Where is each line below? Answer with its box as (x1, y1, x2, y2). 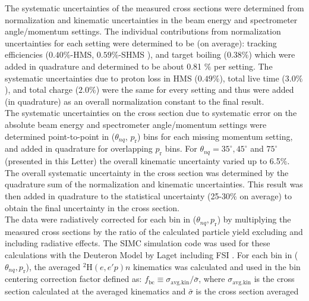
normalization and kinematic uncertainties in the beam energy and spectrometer (5, 13, 298, 26)
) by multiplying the (217, 213, 291, 225)
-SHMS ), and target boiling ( (118, 48, 227, 61)
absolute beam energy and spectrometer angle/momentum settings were (5, 118, 267, 130)
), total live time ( (219, 71, 285, 84)
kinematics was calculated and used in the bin (133, 260, 301, 272)
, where (198, 272, 225, 285)
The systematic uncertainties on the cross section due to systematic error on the (5, 106, 297, 119)
